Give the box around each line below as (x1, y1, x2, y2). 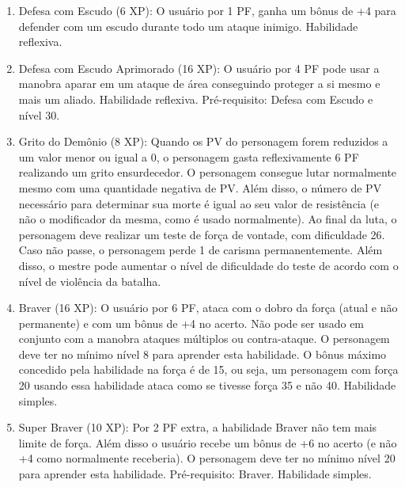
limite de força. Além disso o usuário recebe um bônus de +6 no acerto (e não (18, 434, 397, 451)
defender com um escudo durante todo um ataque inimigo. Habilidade (18, 17, 358, 34)
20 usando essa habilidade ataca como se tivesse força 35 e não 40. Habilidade (18, 377, 396, 394)
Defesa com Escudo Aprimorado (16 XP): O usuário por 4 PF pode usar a (18, 59, 380, 76)
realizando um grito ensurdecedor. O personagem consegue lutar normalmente (18, 164, 397, 181)
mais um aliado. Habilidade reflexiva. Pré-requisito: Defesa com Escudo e (18, 90, 373, 107)
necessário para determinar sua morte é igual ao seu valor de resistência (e (18, 195, 380, 211)
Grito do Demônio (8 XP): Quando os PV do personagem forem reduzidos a (18, 133, 388, 150)
